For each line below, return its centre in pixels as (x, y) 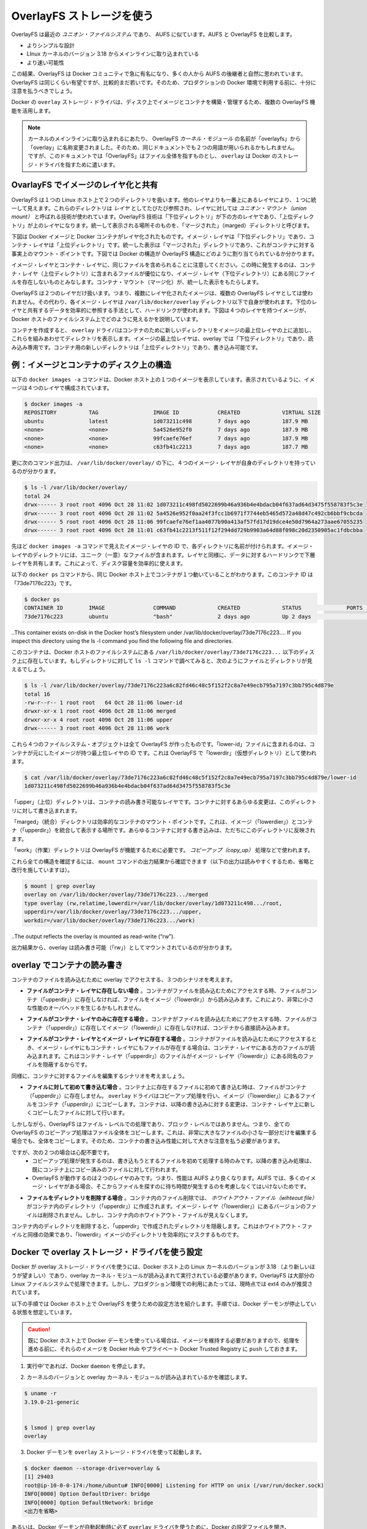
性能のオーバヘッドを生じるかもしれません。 (88, 1008)
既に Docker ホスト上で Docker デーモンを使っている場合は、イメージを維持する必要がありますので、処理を (164, 1340)
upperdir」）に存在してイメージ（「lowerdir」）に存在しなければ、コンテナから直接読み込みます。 (172, 1027)
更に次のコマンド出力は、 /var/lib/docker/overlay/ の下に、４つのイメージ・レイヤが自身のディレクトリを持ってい (164, 463)
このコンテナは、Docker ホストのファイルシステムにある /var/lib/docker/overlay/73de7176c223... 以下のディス (163, 652)
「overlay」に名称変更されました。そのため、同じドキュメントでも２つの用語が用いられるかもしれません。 (163, 147)
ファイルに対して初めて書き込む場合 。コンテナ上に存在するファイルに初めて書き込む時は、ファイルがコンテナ (167, 1087)
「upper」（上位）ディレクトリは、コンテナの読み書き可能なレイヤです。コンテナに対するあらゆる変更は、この (151, 802)
